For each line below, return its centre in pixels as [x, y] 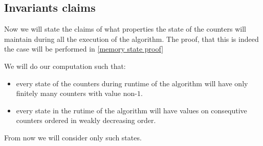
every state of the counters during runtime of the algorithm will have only [132, 83]
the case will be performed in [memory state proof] [84, 49]
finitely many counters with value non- [76, 93]
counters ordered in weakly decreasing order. [86, 120]
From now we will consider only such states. [73, 137]
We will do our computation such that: [65, 66]
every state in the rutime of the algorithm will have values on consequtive [131, 110]
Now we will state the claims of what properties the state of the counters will [125, 29]
